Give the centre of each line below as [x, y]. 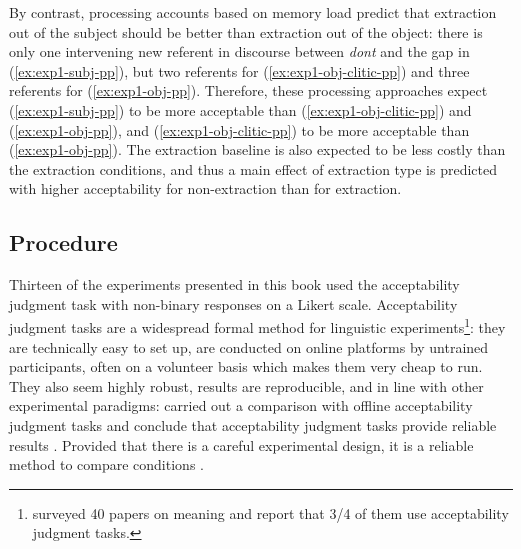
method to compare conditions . [106, 464]
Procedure [63, 242]
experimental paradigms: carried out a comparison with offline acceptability [241, 405]
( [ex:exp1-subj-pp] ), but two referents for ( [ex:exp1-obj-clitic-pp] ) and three [239, 70]
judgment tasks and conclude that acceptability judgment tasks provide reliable [253, 424]
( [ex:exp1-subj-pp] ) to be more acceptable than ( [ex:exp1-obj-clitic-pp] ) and [240, 109]
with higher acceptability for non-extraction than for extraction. [205, 188]
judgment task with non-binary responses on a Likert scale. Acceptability [233, 303]
